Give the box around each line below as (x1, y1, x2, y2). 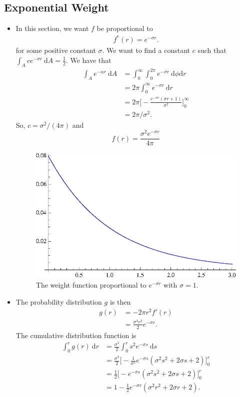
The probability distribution (15, 296, 102, 307)
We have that (70, 54, 111, 65)
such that (197, 45, 226, 55)
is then (109, 296, 131, 307)
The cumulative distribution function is (15, 330, 136, 340)
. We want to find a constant (102, 45, 190, 55)
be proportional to (96, 23, 153, 33)
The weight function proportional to (35, 280, 146, 290)
